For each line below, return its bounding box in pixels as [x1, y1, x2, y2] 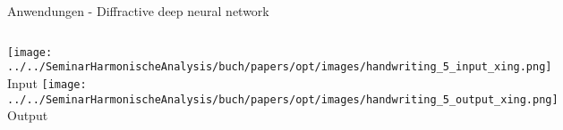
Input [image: [7, 73, 87, 92]
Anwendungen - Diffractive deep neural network [7, 2, 269, 20]
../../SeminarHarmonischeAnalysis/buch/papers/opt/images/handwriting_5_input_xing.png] [7, 61, 552, 74]
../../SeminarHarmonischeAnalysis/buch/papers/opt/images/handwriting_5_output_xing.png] [7, 93, 559, 106]
